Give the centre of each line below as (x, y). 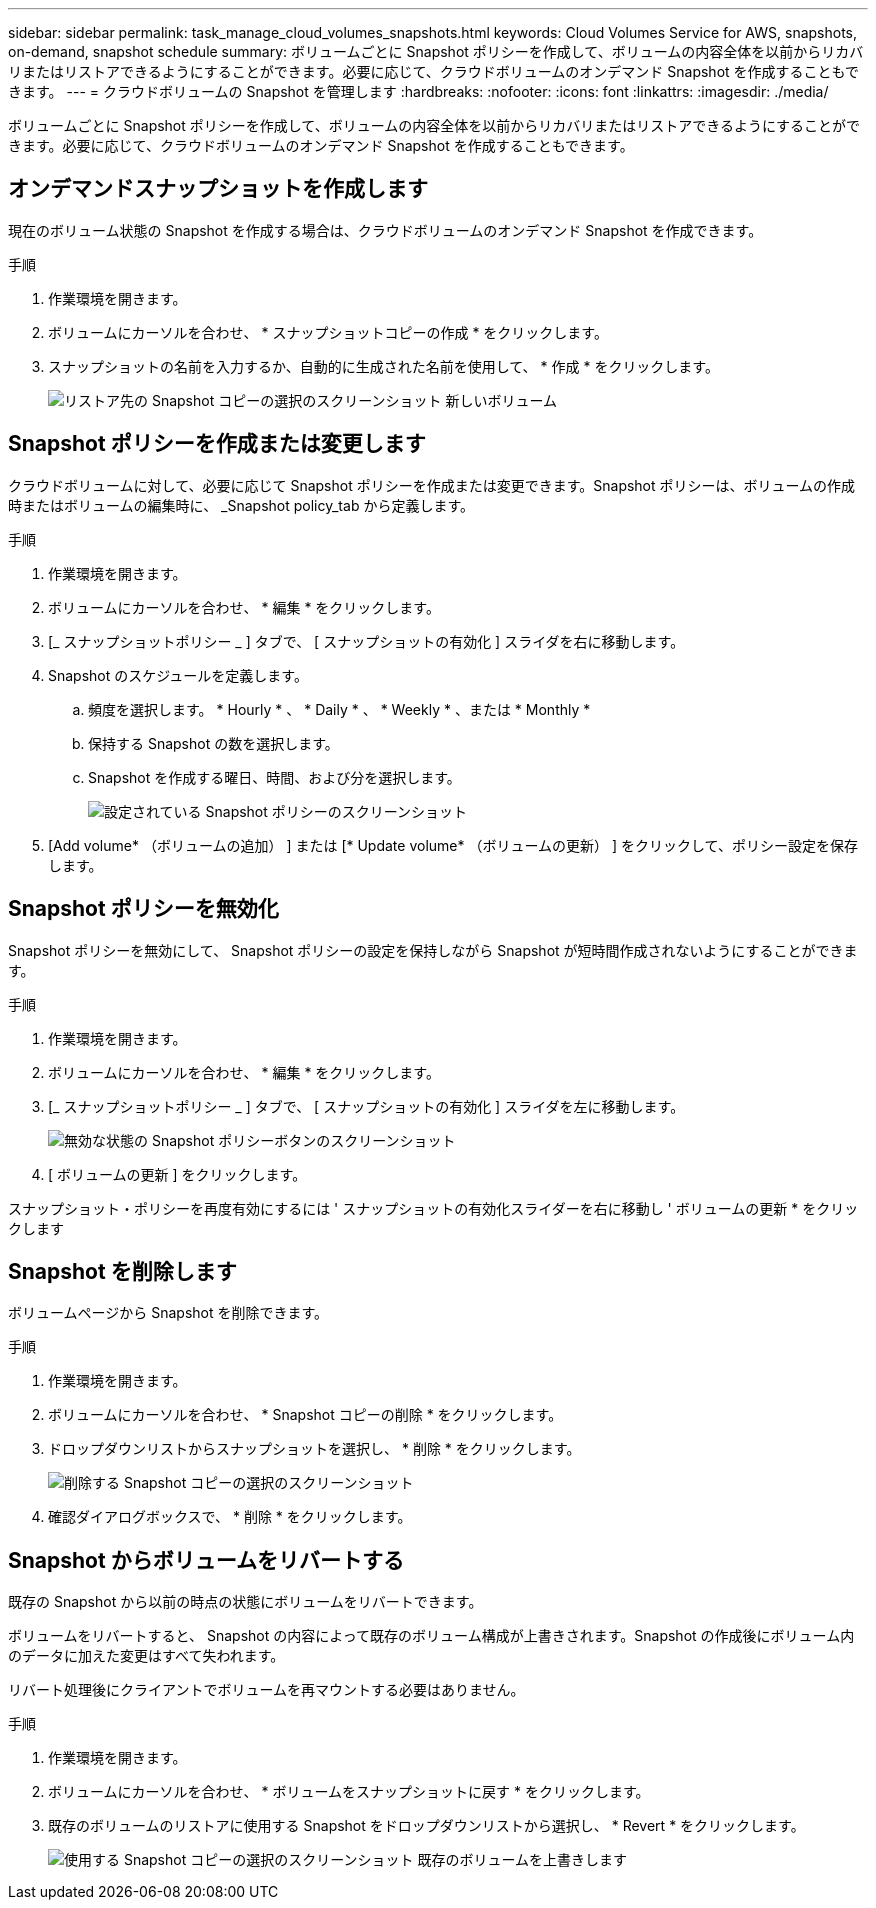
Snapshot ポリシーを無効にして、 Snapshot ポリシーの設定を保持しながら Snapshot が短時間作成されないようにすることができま (433, 950)
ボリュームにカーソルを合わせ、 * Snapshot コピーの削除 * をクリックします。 (305, 1415)
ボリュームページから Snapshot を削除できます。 (168, 1313)
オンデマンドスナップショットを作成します (218, 189)
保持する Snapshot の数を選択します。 (213, 743)
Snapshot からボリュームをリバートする (206, 1560)
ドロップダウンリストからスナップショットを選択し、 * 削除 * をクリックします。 (314, 1449)
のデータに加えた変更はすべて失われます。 (146, 1656)
